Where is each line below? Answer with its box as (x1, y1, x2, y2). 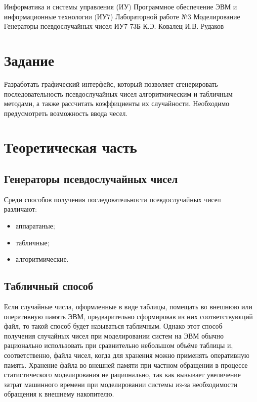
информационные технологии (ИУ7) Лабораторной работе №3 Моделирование (4, 11, 240, 21)
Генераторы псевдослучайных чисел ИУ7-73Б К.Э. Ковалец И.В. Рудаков (4, 21, 224, 31)
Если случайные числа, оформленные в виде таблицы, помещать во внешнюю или (4, 301, 253, 312)
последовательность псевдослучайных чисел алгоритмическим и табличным (4, 88, 233, 99)
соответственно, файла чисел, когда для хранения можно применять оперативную (4, 350, 250, 360)
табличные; (15, 237, 49, 247)
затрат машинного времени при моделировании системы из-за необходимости (4, 379, 238, 389)
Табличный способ (4, 278, 93, 293)
